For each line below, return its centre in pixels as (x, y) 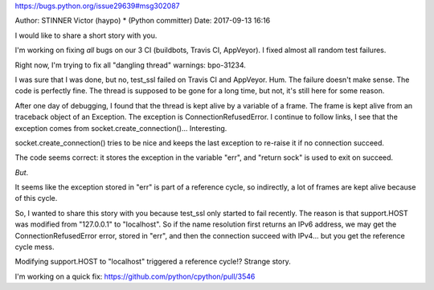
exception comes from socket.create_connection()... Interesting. (121, 128)
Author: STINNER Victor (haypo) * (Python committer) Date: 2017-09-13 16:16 (143, 21)
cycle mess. (35, 247)
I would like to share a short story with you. (86, 35)
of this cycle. (36, 198)
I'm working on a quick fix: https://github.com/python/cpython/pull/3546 (135, 276)
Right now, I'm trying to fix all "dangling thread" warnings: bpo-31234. (131, 65)
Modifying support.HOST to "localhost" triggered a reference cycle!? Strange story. (153, 262)
